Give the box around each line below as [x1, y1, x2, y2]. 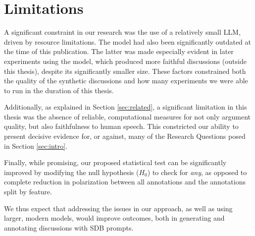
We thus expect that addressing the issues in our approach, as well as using [4, 203, 233, 213]
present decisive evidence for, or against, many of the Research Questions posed [4, 131, 246, 141]
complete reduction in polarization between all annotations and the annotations [4, 177, 246, 187]
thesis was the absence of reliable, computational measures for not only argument [4, 111, 251, 121]
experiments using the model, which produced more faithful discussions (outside [4, 56, 247, 66]
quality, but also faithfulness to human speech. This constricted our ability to [4, 121, 239, 131]
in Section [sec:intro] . [4, 140, 68, 151]
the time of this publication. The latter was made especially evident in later [4, 46, 234, 57]
